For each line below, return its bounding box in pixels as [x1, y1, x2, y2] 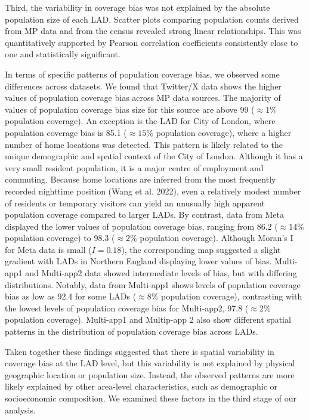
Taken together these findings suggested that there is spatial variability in [5, 345, 274, 357]
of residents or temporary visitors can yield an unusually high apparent [5, 196, 265, 209]
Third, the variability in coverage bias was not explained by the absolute [5, 1, 270, 13]
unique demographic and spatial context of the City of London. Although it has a [5, 150, 303, 162]
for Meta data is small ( [5, 243, 92, 255]
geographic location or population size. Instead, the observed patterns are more [5, 368, 295, 381]
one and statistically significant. [5, 48, 120, 60]
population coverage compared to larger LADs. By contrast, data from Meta [5, 208, 285, 221]
